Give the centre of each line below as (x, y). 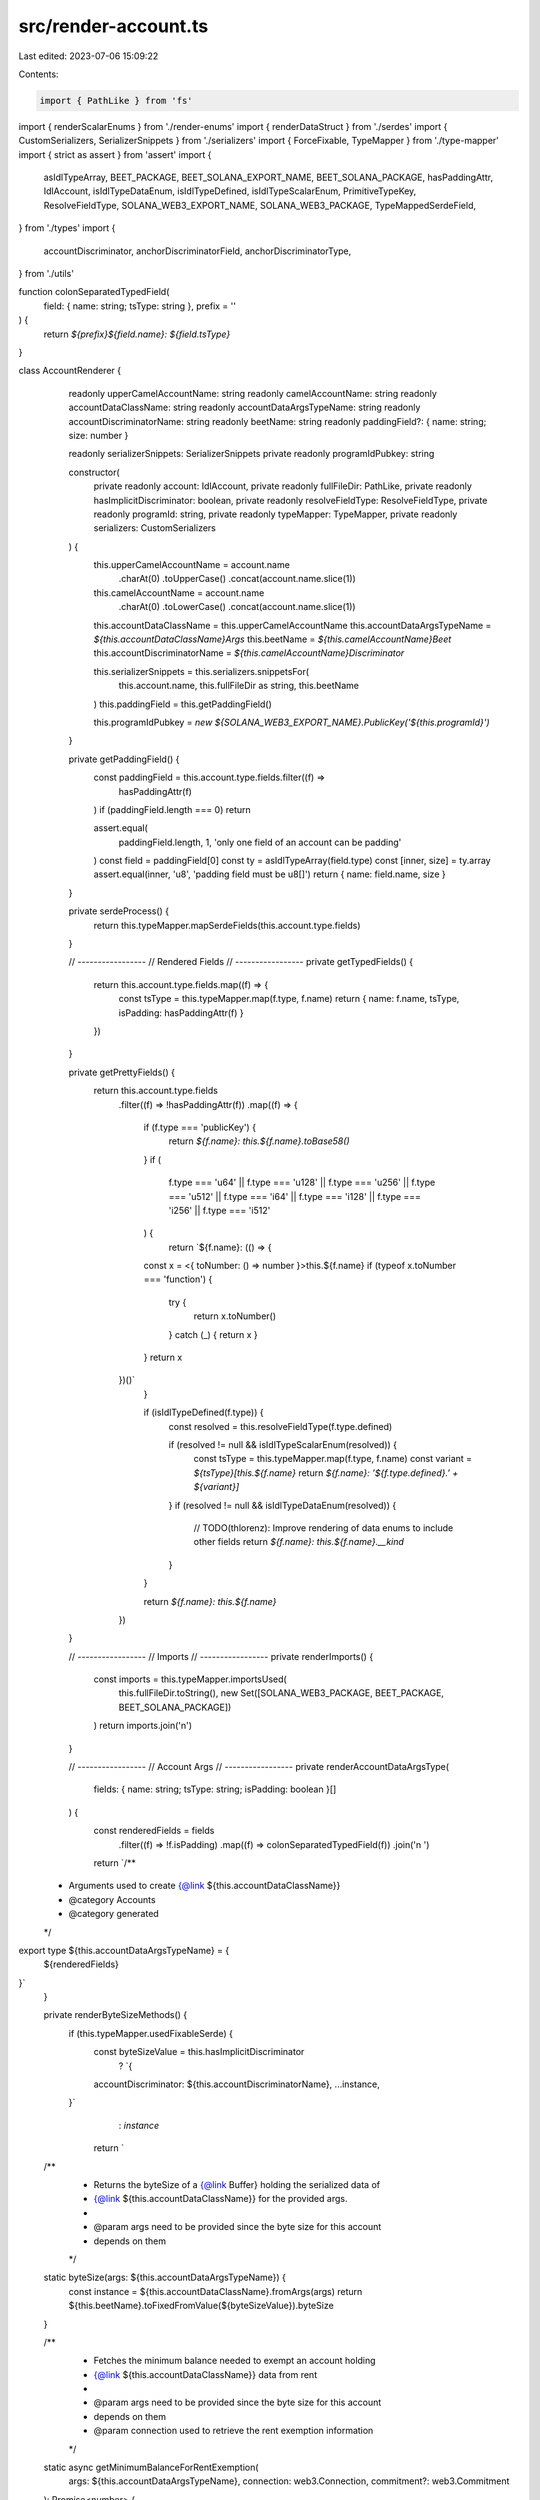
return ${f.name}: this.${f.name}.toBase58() (259, 1141)
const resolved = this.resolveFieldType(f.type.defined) (280, 1426)
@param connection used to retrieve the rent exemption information (233, 2431)
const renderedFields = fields (154, 1831)
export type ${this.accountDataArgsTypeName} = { (124, 1950)
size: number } (98, 435)
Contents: (38, 74)
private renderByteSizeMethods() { (115, 2015)
